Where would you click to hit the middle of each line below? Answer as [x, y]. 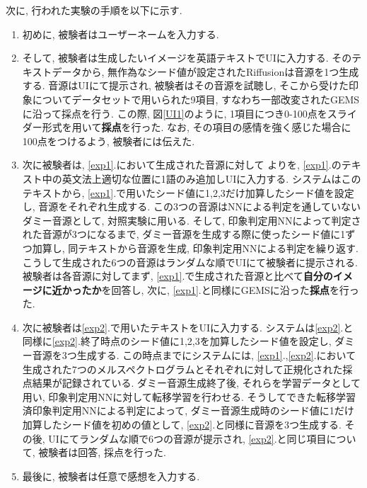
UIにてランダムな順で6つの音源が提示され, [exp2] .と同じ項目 [187, 438]
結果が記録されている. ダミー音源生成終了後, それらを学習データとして [197, 383]
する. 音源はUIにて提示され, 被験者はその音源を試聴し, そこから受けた [186, 85]
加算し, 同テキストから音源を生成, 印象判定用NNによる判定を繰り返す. [195, 248]
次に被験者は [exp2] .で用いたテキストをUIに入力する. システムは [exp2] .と [188, 327]
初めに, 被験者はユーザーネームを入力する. [121, 34]
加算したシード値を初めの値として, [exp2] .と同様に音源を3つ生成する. [182, 425]
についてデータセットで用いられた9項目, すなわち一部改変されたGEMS [196, 99]
